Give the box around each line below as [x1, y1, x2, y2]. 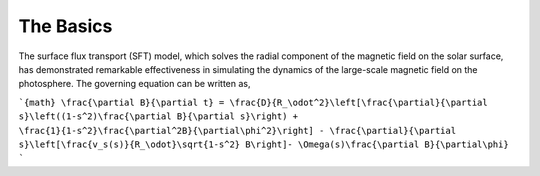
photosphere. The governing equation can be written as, [18, 78, 251, 90]
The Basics [18, 15, 113, 37]
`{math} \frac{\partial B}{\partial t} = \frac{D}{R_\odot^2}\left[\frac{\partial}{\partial [18, 96, 489, 108]
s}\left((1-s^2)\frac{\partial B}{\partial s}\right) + [18, 111, 299, 122]
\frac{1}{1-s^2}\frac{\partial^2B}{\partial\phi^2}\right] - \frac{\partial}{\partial [18, 125, 457, 136]
